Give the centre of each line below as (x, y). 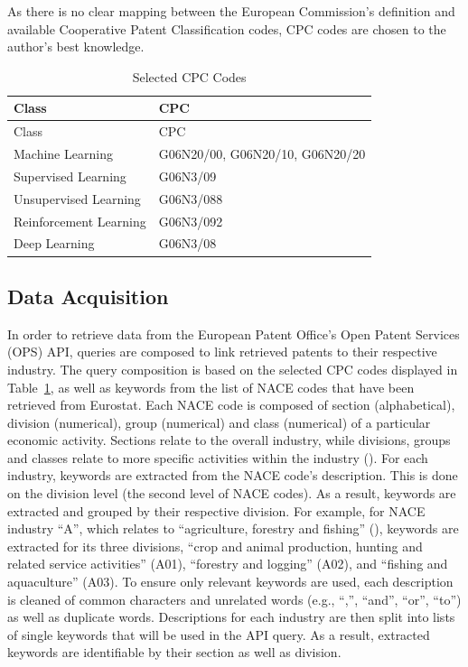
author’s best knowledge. (76, 46)
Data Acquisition (88, 296)
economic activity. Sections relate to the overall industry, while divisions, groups (229, 440)
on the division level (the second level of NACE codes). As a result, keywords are (232, 493)
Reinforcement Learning (80, 221)
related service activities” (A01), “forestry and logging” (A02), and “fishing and (228, 564)
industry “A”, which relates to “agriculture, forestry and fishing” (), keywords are (233, 528)
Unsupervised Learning (77, 198)
